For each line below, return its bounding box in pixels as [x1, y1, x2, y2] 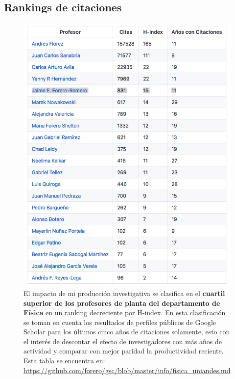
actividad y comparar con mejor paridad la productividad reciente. [23, 346, 224, 356]
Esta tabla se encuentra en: [23, 355, 105, 366]
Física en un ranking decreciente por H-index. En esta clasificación [23, 307, 226, 318]
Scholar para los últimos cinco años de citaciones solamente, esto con [23, 326, 230, 337]
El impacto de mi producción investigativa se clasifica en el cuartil [23, 288, 225, 298]
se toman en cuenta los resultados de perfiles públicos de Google [23, 317, 216, 327]
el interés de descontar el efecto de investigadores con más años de [23, 336, 222, 346]
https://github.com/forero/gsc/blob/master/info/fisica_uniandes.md [23, 365, 231, 375]
